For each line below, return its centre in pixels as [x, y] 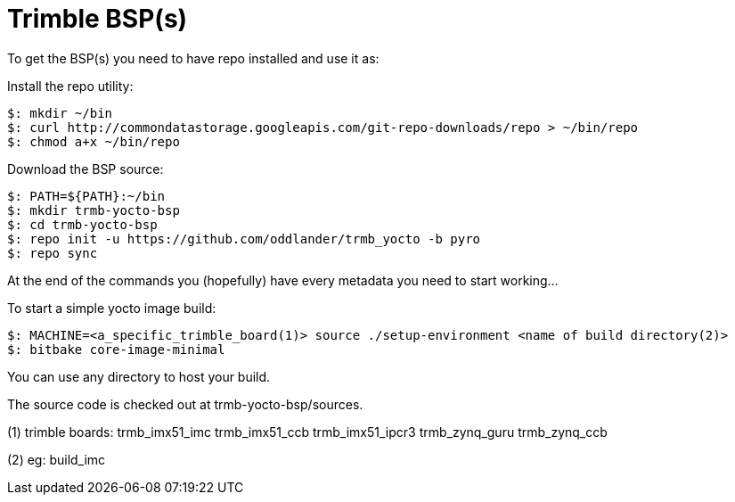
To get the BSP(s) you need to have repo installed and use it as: [193, 58]
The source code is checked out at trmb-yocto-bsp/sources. [185, 404]
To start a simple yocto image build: [112, 308]
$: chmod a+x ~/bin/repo [94, 141]
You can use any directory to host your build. [139, 376]
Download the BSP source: [86, 169]
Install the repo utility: [70, 86]
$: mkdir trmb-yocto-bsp [94, 210]
